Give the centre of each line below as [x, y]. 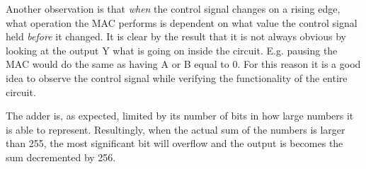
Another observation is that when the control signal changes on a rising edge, [173, 8]
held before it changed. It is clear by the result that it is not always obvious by [176, 36]
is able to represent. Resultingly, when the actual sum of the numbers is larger [176, 129]
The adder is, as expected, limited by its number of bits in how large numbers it [180, 116]
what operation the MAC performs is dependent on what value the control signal [182, 22]
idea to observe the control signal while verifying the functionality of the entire [177, 77]
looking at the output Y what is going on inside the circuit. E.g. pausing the [172, 50]
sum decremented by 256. [61, 157]
